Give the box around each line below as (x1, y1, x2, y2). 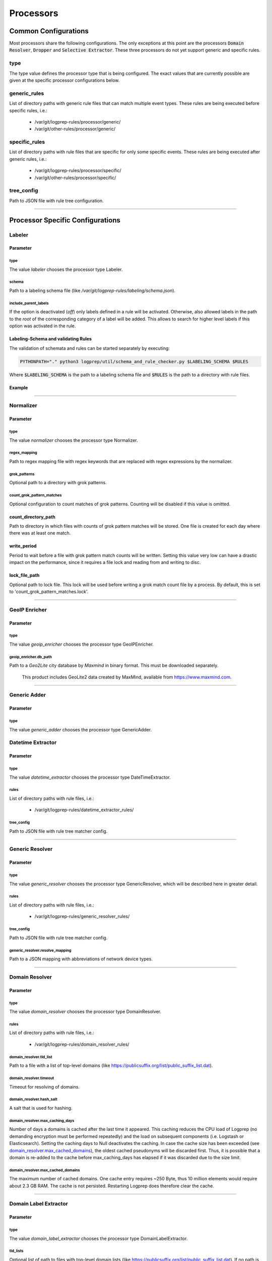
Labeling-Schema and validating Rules (9, 336, 92, 342)
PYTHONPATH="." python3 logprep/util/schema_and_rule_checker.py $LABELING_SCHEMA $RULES (20, 359, 249, 364)
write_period (9, 543, 37, 549)
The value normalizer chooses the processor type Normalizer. (9, 437, 138, 443)
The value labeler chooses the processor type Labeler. (9, 266, 123, 272)
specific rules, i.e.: (9, 107, 48, 113)
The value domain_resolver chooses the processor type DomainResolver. (9, 1009, 161, 1015)
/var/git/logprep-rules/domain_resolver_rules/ (34, 1041, 129, 1047)
